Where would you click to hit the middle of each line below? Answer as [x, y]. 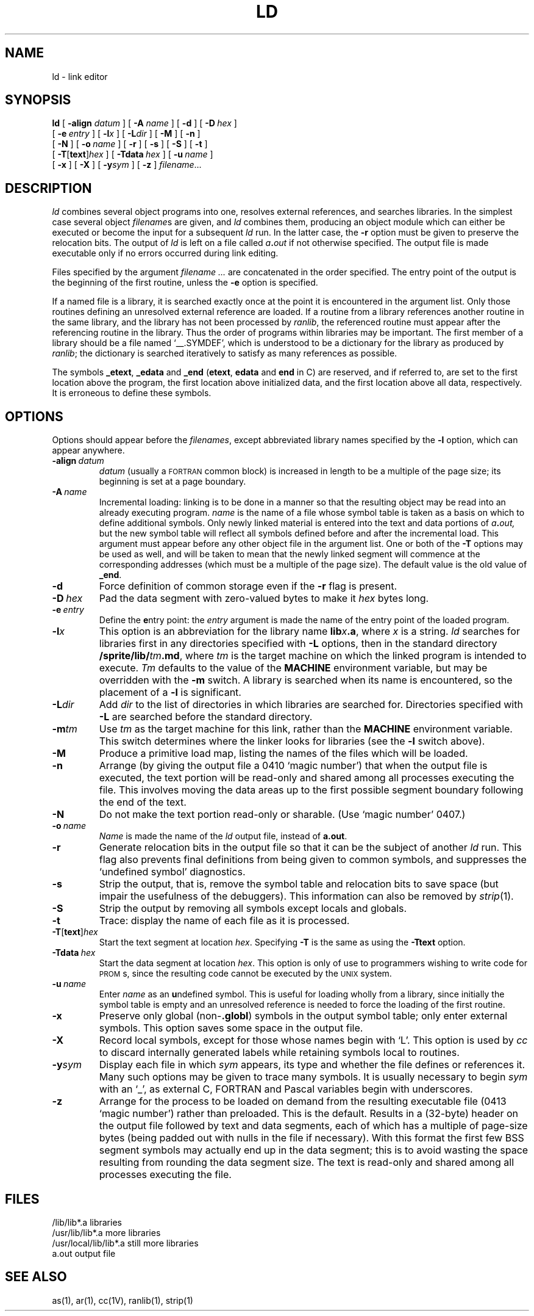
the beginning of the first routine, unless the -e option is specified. [185, 283]
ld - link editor [80, 76]
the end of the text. [143, 802]
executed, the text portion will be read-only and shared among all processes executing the [307, 778]
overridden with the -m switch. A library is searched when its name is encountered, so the [306, 680]
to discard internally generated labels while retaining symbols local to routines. [279, 1053]
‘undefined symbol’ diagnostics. [172, 872]
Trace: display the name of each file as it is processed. [224, 921]
